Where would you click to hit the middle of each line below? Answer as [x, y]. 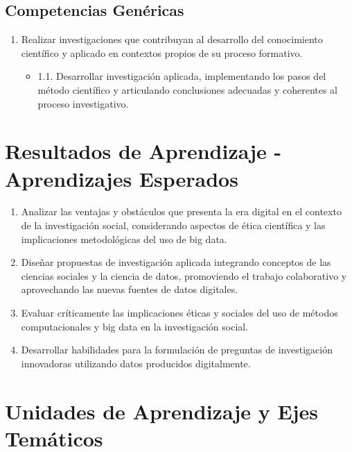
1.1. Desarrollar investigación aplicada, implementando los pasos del [182, 76]
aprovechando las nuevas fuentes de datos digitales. [130, 289]
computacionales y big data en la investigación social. [135, 326]
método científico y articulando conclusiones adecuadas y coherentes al [188, 89]
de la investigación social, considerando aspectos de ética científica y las [173, 225]
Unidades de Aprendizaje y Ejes [161, 411]
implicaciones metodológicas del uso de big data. [124, 238]
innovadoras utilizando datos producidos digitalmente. [136, 363]
